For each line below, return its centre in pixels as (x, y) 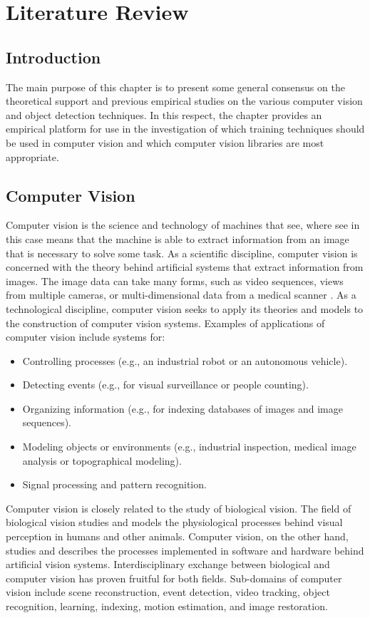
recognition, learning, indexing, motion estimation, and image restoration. (167, 606)
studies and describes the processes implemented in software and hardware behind (185, 550)
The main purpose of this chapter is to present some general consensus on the (175, 87)
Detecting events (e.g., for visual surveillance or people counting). (165, 385)
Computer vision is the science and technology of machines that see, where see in (183, 225)
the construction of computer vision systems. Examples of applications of (165, 323)
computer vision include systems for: (86, 337)
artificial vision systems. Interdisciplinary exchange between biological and (168, 564)
